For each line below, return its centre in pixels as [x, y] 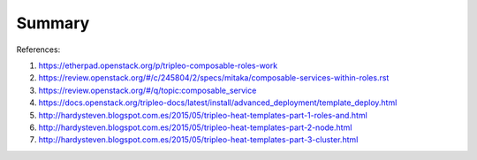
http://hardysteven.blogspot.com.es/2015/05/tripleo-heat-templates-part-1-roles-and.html [203, 115]
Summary [53, 23]
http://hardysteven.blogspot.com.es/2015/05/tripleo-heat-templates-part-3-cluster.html [198, 140]
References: [38, 50]
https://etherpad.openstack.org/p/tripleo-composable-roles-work [158, 65]
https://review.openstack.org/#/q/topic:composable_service [148, 90]
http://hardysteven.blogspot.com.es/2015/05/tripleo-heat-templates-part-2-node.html [195, 127]
